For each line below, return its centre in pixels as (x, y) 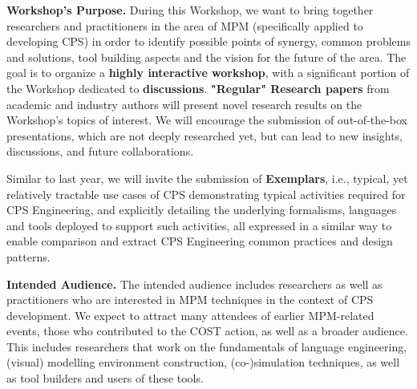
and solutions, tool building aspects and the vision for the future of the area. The (206, 57)
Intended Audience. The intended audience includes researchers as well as (194, 284)
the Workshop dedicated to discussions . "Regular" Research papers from (198, 88)
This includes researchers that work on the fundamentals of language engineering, (207, 346)
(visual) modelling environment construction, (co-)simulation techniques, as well (203, 362)
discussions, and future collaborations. (100, 151)
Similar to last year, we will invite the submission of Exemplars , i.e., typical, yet (207, 178)
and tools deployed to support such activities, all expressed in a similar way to (199, 225)
